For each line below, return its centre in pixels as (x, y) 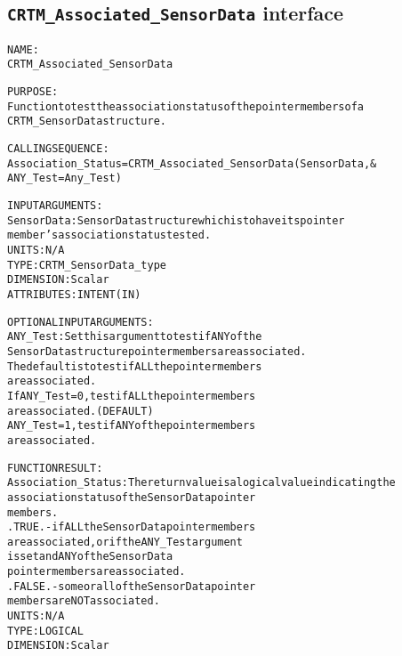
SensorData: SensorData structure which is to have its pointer (176, 220)
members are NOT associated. (84, 601)
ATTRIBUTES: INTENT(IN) (74, 294)
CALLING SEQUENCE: (58, 149)
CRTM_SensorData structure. (87, 121)
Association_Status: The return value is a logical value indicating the (201, 483)
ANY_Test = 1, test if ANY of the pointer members (132, 426)
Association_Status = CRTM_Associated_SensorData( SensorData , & (192, 163)
